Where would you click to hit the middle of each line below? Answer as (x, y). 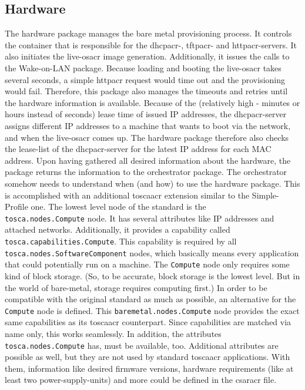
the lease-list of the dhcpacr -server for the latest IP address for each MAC (138, 149)
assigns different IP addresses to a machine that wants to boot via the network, (148, 125)
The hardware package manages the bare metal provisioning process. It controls (148, 33)
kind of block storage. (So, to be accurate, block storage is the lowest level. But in (152, 275)
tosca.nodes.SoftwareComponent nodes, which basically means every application (152, 252)
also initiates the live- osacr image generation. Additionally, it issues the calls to (147, 56)
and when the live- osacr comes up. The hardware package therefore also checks (147, 137)
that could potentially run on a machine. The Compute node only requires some (147, 264)
